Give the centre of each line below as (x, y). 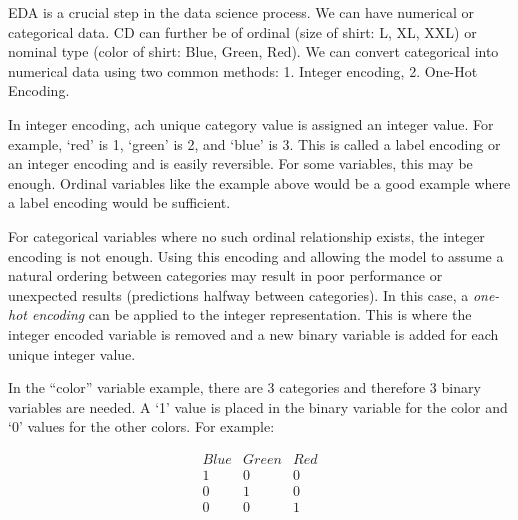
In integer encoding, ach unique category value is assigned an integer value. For (251, 123)
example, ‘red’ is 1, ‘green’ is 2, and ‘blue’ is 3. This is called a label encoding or (254, 143)
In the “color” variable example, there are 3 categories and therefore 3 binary (244, 387)
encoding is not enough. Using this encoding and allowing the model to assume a (256, 255)
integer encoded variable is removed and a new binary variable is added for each (253, 333)
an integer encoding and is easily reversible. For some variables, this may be (240, 163)
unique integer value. (72, 353)
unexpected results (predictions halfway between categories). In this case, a (238, 294)
